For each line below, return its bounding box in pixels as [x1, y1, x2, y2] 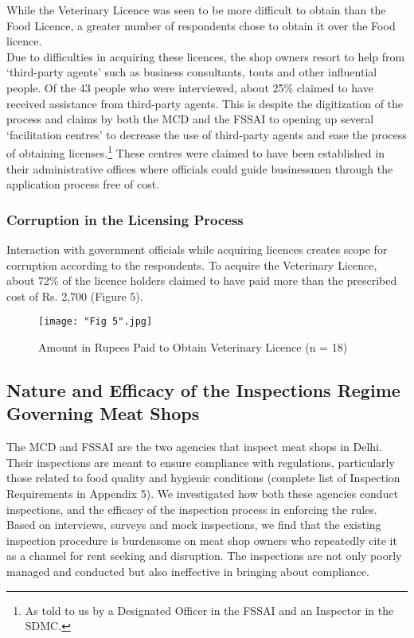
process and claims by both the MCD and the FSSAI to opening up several [6, 111, 374, 127]
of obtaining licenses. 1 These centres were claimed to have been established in [6, 142, 385, 161]
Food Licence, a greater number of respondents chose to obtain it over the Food [6, 17, 396, 33]
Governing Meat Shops [6, 401, 200, 426]
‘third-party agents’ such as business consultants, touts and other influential [6, 64, 377, 80]
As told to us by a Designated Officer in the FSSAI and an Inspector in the [25, 601, 394, 618]
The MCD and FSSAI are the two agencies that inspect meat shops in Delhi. [6, 438, 382, 455]
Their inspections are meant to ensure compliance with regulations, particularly [6, 453, 395, 470]
